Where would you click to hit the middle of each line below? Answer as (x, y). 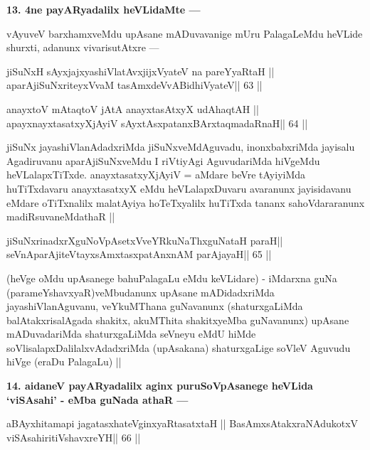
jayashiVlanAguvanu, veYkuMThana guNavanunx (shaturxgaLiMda (155, 306)
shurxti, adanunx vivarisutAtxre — (83, 47)
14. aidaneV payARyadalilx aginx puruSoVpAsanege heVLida (160, 386)
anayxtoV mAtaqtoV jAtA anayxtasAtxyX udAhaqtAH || (133, 108)
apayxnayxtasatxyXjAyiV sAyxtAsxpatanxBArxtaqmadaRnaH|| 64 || (157, 123)
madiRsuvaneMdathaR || (61, 216)
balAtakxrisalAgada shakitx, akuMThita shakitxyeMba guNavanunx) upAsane (178, 320)
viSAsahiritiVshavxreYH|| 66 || (74, 437)
